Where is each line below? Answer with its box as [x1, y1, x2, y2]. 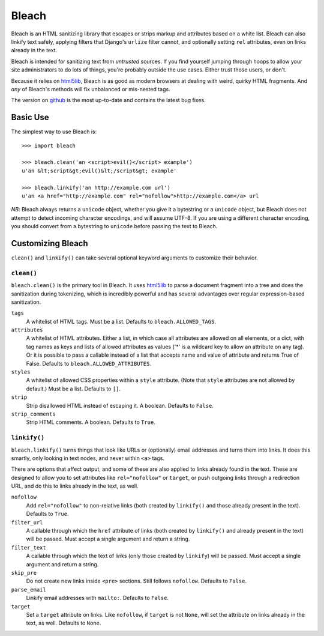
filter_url [11, 519, 43, 525]
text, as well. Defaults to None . [26, 619, 101, 627]
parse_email [11, 586, 46, 593]
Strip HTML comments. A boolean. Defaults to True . [26, 419, 155, 426]
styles [11, 369, 31, 375]
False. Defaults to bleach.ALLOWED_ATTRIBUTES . [26, 360, 151, 367]
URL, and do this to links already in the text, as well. [11, 482, 139, 489]
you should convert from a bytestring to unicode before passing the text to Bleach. [11, 223, 218, 230]
